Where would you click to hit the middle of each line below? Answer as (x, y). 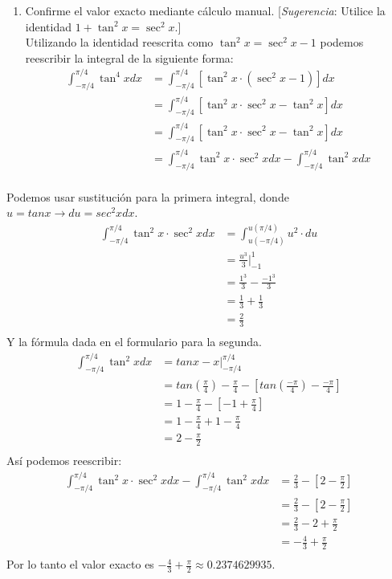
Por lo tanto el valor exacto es (80, 564)
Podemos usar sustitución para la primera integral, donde (148, 196)
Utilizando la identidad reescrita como (119, 42)
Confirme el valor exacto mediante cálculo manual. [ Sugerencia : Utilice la (205, 10)
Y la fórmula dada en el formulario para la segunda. (134, 342)
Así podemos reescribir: (64, 461)
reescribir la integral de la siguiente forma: (129, 57)
